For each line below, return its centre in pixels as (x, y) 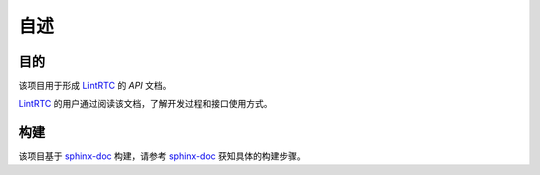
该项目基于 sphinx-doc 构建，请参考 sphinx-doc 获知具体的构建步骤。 (162, 156)
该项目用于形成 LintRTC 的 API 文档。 (95, 86)
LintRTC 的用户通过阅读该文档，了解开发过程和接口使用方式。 (145, 104)
